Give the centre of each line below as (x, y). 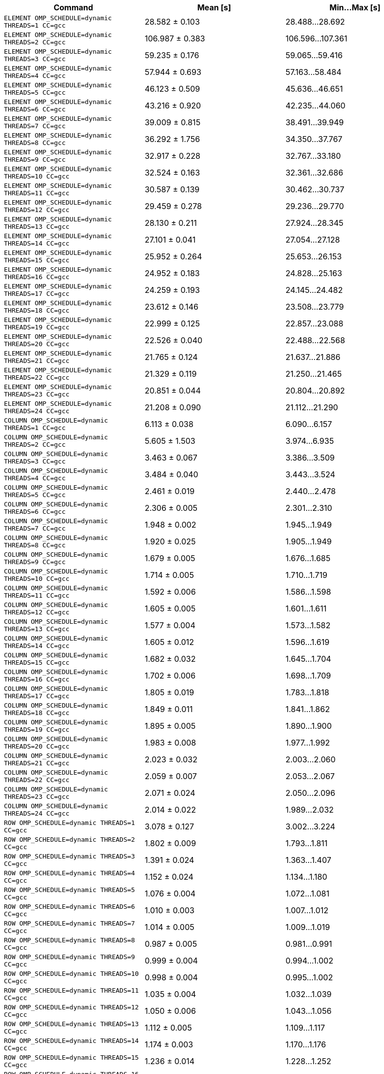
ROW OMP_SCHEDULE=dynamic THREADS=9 (70, 957)
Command (73, 7)
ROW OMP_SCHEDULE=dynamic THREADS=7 (70, 923)
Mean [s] (214, 7)
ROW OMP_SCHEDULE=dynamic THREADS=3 (70, 856)
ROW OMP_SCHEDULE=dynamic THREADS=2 (70, 840)
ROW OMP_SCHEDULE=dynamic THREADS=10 (71, 974)
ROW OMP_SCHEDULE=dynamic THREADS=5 (70, 890)
